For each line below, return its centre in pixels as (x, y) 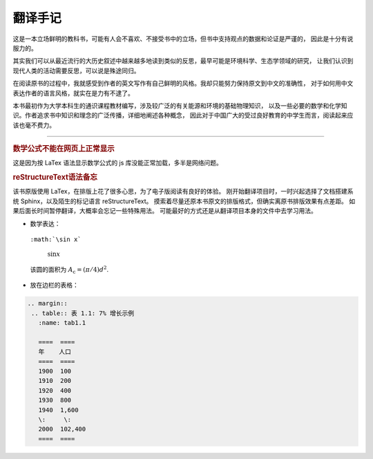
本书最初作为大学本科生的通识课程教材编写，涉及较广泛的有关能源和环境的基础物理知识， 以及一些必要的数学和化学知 (180, 105)
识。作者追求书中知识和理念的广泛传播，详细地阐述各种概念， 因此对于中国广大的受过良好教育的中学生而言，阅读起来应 (183, 115)
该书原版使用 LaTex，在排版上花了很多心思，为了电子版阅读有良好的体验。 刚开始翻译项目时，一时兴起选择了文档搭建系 (183, 191)
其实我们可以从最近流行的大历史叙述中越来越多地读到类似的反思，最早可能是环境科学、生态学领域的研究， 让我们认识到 (183, 61)
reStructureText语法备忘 (55, 178)
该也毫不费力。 (34, 125)
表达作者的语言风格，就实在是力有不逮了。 (73, 93)
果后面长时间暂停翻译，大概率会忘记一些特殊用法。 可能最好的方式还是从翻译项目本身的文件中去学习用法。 (165, 211)
